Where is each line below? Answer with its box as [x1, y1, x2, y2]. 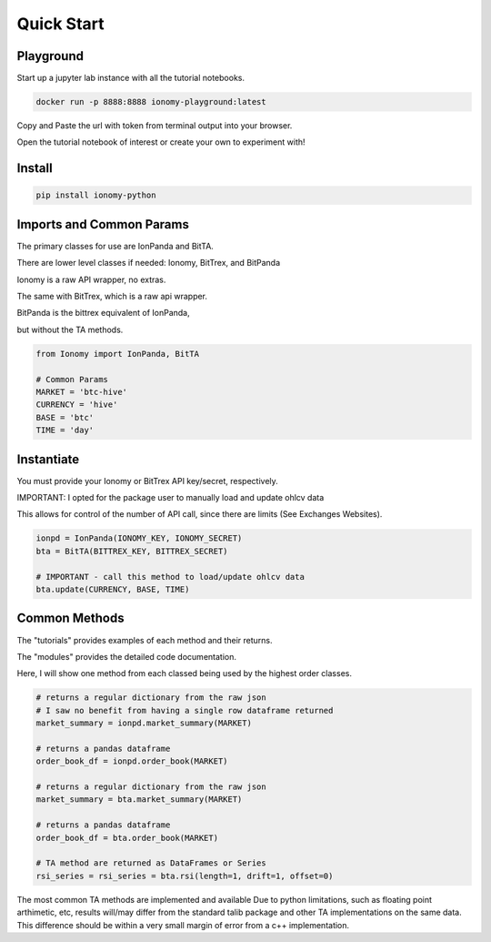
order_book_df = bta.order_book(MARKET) [35, 833, 218, 843]
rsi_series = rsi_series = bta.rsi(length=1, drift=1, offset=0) [35, 870, 334, 881]
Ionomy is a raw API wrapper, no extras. [16, 274, 166, 285]
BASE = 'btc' [35, 412, 95, 422]
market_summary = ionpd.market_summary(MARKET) [35, 718, 252, 728]
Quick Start [16, 14, 105, 34]
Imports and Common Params [16, 217, 190, 232]
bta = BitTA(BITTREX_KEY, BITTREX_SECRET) [35, 546, 228, 556]
